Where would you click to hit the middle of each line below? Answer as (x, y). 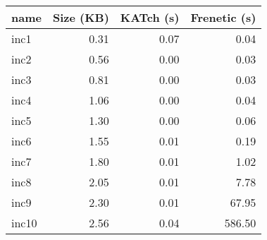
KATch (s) (150, 17)
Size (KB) (81, 17)
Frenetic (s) (223, 17)
